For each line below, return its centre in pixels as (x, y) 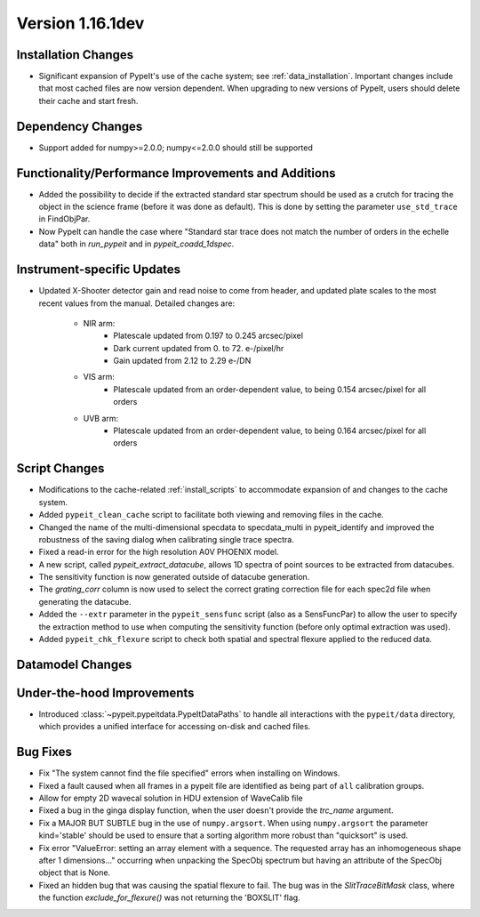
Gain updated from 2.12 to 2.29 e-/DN (182, 361)
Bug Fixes (44, 752)
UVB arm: (101, 418)
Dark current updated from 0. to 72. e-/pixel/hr (199, 348)
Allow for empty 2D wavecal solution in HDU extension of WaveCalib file (171, 798)
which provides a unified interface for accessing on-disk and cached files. (175, 727)
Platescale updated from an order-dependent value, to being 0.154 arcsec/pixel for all (270, 389)
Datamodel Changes (74, 664)
